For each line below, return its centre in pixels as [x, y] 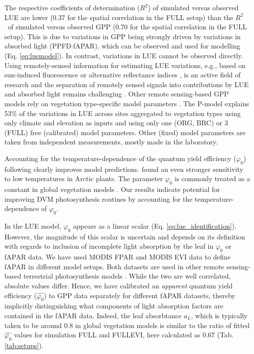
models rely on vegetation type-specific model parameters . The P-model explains [127, 103]
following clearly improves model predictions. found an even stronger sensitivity [124, 169]
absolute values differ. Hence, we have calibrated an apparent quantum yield [119, 286]
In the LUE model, [33, 226]
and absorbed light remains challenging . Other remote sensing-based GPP [117, 94]
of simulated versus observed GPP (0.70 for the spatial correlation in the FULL [127, 27]
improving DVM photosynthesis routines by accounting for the [99, 199]
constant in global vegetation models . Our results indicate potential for [112, 189]
